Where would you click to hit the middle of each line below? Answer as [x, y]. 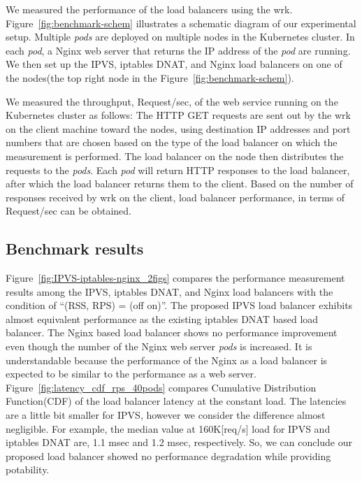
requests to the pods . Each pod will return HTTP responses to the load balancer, [178, 170]
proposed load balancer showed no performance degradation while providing [168, 455]
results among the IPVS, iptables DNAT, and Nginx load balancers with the [169, 291]
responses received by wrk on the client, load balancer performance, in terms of [175, 197]
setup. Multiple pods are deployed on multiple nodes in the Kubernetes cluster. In [180, 37]
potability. [28, 469]
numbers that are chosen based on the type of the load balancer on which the [172, 142]
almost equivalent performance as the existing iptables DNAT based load [162, 318]
